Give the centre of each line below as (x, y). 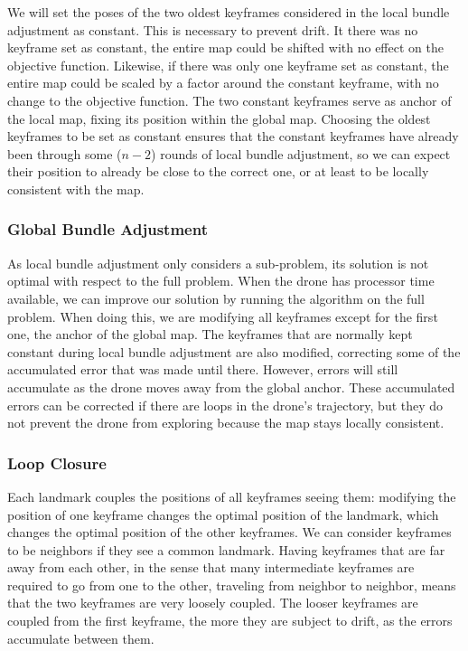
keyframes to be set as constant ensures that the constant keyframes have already (233, 136)
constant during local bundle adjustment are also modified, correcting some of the (234, 351)
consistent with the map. (76, 189)
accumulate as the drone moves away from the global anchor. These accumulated (231, 387)
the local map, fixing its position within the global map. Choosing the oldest (219, 118)
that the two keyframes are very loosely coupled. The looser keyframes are (213, 603)
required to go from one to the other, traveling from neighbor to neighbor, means (232, 585)
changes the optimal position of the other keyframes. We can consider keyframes (229, 532)
